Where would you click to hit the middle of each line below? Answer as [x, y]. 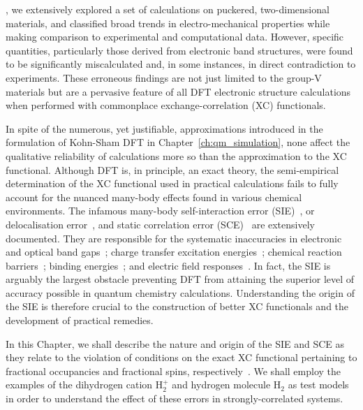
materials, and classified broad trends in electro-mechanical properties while [168, 23]
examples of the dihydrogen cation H [84, 385]
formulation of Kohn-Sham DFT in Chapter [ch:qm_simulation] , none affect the [178, 142]
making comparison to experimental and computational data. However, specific [175, 37]
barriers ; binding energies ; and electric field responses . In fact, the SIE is [168, 265]
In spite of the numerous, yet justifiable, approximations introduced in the [164, 128]
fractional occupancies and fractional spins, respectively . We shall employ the [173, 371]
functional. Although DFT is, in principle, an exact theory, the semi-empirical [172, 169]
